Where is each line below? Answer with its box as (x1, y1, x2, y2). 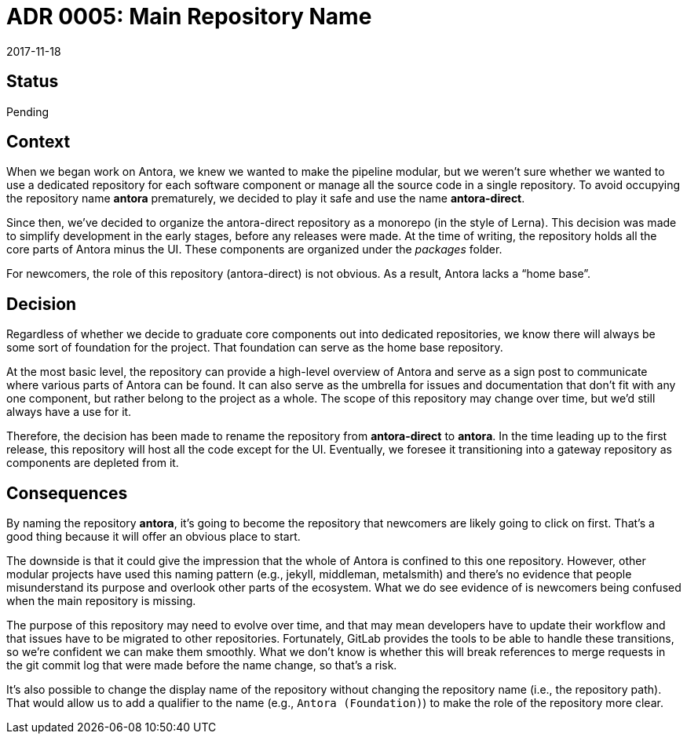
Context (6, 132, 71, 152)
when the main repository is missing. (6, 594, 196, 608)
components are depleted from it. (6, 456, 179, 470)
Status (6, 71, 59, 92)
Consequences (6, 483, 128, 503)
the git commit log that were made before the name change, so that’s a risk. (6, 658, 397, 673)
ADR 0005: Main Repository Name (6, 3, 372, 30)
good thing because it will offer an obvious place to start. (6, 530, 301, 544)
